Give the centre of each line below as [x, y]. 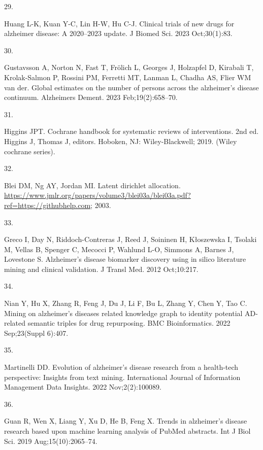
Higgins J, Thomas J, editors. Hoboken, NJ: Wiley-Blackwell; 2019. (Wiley [121, 141]
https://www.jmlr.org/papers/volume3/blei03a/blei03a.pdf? [97, 195]
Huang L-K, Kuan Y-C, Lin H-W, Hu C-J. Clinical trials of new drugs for [119, 23]
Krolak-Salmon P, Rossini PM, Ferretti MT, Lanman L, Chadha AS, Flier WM [128, 77]
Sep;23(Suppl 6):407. [36, 333]
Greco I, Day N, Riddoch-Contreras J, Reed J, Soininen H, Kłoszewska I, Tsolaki [130, 239]
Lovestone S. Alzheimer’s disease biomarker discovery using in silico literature [125, 259]
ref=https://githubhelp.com [47, 205]
